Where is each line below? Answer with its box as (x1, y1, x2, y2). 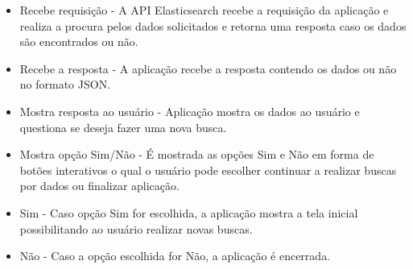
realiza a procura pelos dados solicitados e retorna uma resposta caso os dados (19, 17, 407, 34)
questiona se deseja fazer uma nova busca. (19, 118, 227, 135)
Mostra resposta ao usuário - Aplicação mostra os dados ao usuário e (19, 102, 360, 119)
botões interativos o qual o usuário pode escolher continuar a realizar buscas (19, 161, 397, 178)
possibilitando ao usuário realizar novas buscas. (19, 220, 253, 237)
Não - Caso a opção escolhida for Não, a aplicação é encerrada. (19, 247, 331, 264)
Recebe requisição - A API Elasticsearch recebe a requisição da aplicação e (19, 2, 389, 18)
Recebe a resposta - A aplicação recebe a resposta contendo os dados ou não (19, 60, 397, 77)
